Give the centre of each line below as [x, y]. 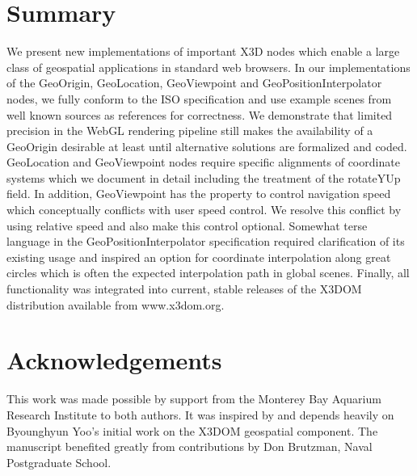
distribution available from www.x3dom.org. [116, 304]
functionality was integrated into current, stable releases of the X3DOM [184, 289]
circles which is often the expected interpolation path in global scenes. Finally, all [208, 273]
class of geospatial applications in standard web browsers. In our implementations [208, 67]
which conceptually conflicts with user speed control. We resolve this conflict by [204, 210]
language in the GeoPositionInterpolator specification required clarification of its [206, 241]
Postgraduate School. [59, 462]
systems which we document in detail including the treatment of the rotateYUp [204, 177]
